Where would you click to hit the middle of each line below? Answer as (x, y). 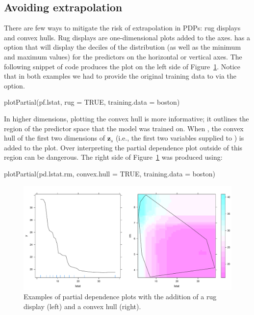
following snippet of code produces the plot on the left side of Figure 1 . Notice (122, 66)
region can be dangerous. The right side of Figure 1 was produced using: (113, 157)
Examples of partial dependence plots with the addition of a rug (120, 297)
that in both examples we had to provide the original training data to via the (120, 76)
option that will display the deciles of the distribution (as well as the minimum (123, 47)
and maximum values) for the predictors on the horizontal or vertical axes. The (123, 56)
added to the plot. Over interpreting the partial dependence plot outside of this (123, 147)
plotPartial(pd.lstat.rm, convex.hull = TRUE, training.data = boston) (110, 173)
